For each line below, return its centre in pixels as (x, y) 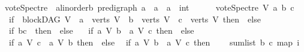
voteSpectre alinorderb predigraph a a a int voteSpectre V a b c (149, 7)
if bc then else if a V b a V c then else (101, 30)
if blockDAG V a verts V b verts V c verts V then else (135, 19)
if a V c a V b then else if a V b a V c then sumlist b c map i (154, 42)
